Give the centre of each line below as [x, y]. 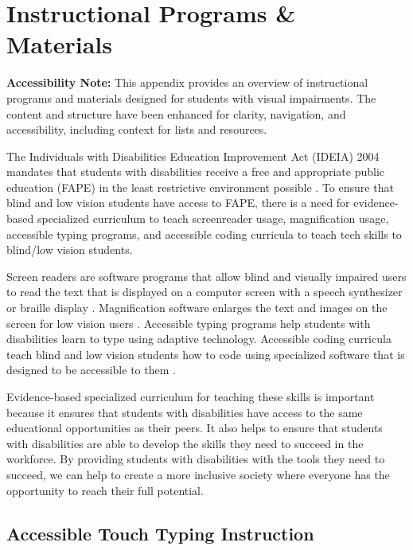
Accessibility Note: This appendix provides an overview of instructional [187, 82]
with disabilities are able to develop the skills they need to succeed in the [185, 443]
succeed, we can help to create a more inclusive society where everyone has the [198, 474]
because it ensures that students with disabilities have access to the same [185, 412]
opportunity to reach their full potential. [105, 490]
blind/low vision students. [70, 250]
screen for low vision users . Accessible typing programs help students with [189, 323]
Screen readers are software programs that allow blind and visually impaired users [206, 276]
